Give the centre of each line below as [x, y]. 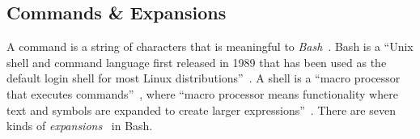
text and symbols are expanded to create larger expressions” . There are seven [201, 110]
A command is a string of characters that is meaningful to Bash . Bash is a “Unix [210, 46]
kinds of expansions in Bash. [80, 126]
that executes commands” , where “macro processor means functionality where [202, 93]
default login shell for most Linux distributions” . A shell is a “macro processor [204, 78]
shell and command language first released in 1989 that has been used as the [197, 62]
